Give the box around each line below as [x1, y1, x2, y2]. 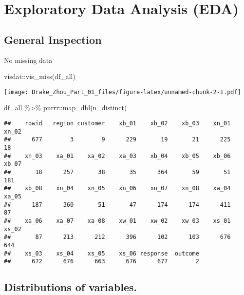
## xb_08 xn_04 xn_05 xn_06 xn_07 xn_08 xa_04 [4, 185, 231, 192]
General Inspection [4, 32, 102, 47]
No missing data [4, 55, 53, 65]
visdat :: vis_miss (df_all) [4, 71, 75, 81]
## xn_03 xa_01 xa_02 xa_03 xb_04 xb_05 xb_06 [4, 152, 231, 159]
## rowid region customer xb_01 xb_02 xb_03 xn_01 [4, 120, 231, 127]
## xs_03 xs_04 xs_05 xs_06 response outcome [4, 250, 199, 257]
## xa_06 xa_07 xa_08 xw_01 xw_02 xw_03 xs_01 [4, 217, 231, 224]
